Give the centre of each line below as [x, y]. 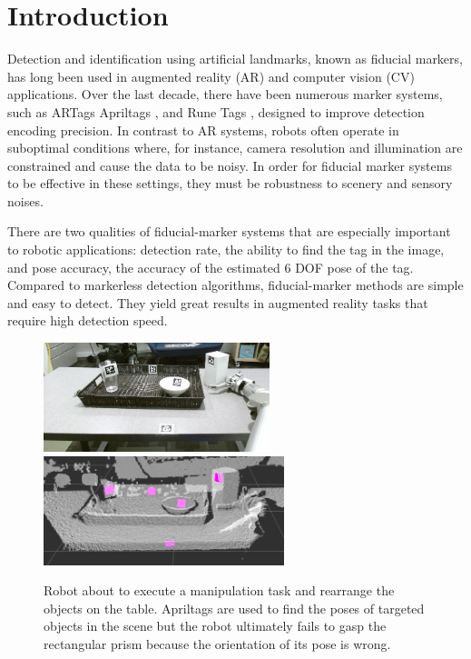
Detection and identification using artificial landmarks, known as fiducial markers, [235, 59]
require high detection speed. [88, 320]
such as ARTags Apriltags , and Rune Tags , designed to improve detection [216, 111]
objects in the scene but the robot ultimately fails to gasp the [215, 626]
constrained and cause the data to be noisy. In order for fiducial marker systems [230, 165]
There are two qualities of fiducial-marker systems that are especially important [229, 231]
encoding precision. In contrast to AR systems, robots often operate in [203, 130]
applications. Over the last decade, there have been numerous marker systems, [225, 94]
